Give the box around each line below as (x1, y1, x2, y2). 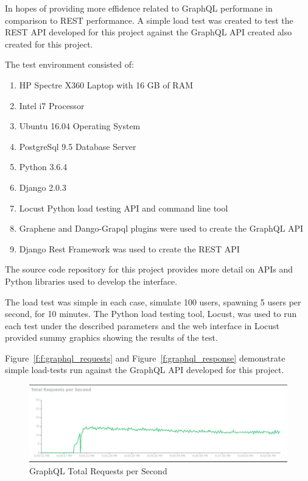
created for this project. (5, 37, 93, 50)
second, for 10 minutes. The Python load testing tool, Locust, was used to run (5, 307, 297, 320)
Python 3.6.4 (19, 160, 68, 173)
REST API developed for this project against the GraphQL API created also (5, 26, 292, 38)
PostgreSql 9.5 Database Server (19, 140, 136, 152)
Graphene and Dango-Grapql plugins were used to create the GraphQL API (19, 222, 304, 235)
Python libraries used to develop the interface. (5, 274, 178, 287)
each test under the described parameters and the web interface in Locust (5, 319, 279, 332)
